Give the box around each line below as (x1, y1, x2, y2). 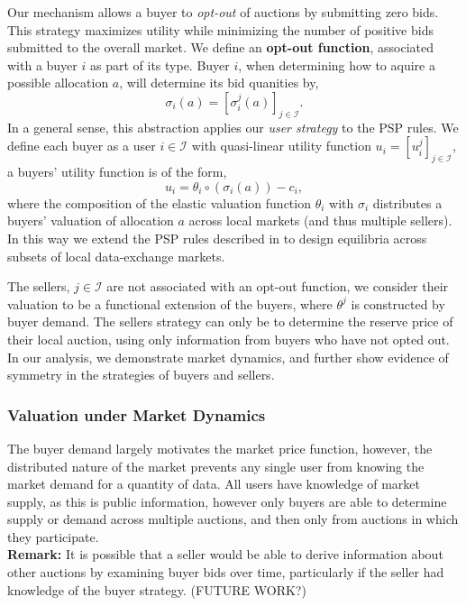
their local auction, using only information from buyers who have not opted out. (7, 329, 450, 348)
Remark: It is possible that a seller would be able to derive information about (7, 545, 443, 564)
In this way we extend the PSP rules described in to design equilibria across (7, 228, 427, 247)
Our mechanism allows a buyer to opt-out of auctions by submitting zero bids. (7, 3, 439, 21)
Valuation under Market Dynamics (7, 403, 266, 426)
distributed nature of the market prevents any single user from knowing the (7, 456, 425, 475)
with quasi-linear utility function (191, 136, 371, 155)
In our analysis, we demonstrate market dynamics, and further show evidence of (7, 347, 449, 366)
